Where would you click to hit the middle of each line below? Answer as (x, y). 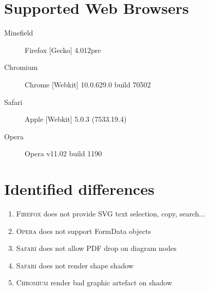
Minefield (19, 33)
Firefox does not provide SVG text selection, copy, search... (111, 213)
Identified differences (79, 189)
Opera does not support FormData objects (83, 231)
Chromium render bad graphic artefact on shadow (94, 283)
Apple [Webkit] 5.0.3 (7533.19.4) (76, 119)
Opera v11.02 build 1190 (63, 153)
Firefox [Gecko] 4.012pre (63, 50)
